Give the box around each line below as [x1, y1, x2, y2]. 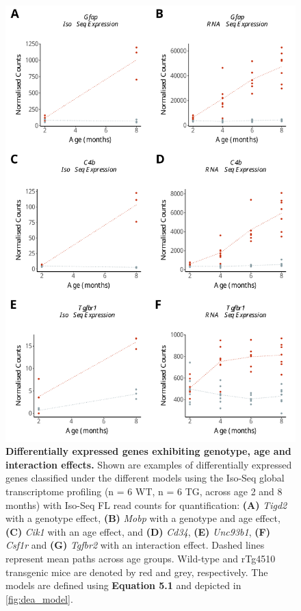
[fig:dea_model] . [5, 591, 73, 606]
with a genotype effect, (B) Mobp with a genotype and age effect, [5, 511, 280, 525]
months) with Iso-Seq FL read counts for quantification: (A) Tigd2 [5, 497, 287, 512]
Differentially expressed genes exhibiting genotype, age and [5, 444, 291, 458]
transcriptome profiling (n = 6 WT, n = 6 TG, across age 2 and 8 [5, 484, 283, 498]
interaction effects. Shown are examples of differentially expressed [5, 457, 292, 471]
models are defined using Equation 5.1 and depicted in [5, 578, 241, 593]
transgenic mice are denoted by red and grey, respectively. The [5, 564, 268, 579]
